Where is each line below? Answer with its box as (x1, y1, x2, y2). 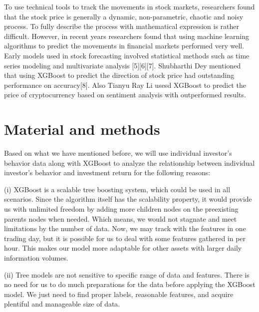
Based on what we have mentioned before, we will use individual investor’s (4, 148, 232, 158)
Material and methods (4, 119, 160, 139)
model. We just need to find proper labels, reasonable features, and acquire (4, 289, 234, 299)
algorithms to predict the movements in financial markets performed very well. (4, 40, 245, 51)
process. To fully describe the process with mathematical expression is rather (4, 21, 239, 31)
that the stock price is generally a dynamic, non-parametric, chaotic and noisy (4, 11, 244, 21)
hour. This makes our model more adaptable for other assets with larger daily (4, 243, 242, 253)
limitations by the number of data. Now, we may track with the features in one (4, 223, 246, 234)
